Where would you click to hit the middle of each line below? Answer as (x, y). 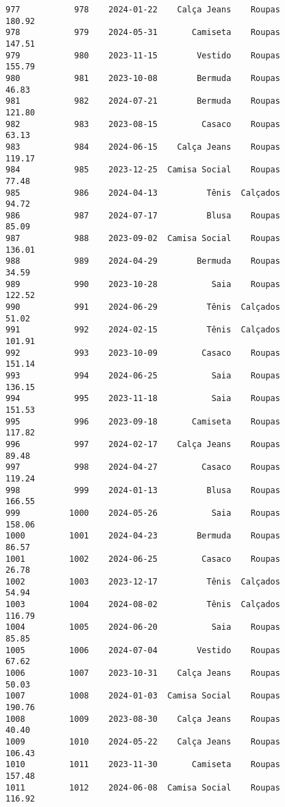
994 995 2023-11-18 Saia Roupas (143, 399)
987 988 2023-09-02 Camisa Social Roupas (143, 239)
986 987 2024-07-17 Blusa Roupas (143, 215)
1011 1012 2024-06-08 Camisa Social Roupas (143, 787)
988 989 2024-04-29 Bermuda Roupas (143, 261)
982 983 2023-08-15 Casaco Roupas (143, 124)
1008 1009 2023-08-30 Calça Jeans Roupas (143, 719)
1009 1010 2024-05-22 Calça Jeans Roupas (143, 742)
